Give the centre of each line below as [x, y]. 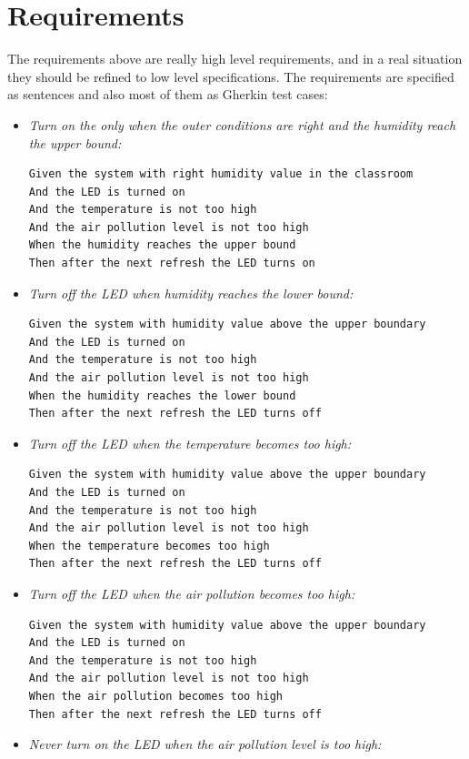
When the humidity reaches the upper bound [162, 245]
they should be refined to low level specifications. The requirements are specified [231, 76]
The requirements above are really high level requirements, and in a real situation [235, 59]
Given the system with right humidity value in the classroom [221, 174]
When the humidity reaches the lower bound [162, 395]
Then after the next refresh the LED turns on [172, 263]
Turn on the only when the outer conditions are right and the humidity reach [242, 124]
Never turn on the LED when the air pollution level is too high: [205, 744]
